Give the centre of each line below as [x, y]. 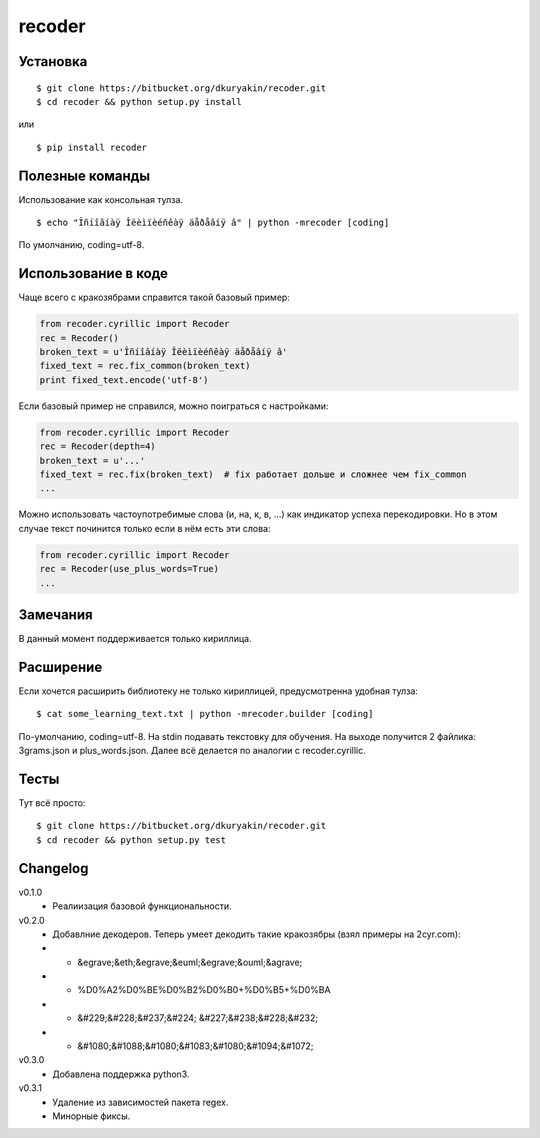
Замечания [56, 614]
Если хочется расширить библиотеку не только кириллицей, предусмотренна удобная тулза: [218, 691]
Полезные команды [84, 175]
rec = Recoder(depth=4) [98, 446]
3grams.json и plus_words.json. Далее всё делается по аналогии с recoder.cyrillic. [192, 751]
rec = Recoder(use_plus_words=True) [129, 569]
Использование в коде [93, 273]
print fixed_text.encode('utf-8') [124, 379]
